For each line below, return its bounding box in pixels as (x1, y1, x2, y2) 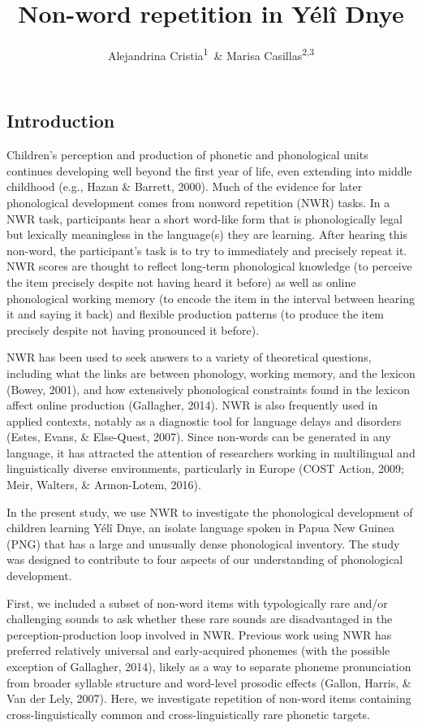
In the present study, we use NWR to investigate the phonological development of (6, 503, 413, 520)
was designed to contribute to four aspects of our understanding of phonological (6, 551, 403, 568)
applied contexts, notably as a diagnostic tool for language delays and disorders (6, 412, 402, 429)
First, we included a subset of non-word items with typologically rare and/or (6, 594, 388, 611)
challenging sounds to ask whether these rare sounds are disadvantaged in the (6, 610, 393, 627)
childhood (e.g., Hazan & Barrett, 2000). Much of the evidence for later (6, 178, 363, 195)
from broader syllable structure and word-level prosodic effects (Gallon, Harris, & (6, 674, 411, 691)
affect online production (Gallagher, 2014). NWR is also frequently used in (6, 396, 378, 414)
